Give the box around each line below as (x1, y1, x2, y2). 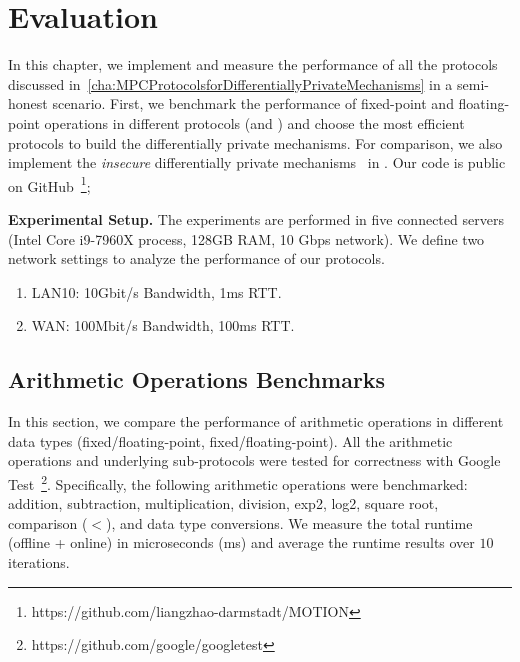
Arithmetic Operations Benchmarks (8, 364, 386, 395)
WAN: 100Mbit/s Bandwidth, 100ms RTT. (31, 315, 295, 336)
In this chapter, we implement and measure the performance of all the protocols (8, 54, 498, 75)
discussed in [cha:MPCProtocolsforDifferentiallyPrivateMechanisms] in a (8, 73, 453, 94)
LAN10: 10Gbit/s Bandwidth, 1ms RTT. (31, 281, 282, 302)
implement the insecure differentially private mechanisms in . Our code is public (8, 152, 506, 173)
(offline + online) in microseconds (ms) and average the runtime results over (8, 532, 475, 553)
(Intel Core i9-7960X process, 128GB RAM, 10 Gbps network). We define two (8, 228, 485, 249)
